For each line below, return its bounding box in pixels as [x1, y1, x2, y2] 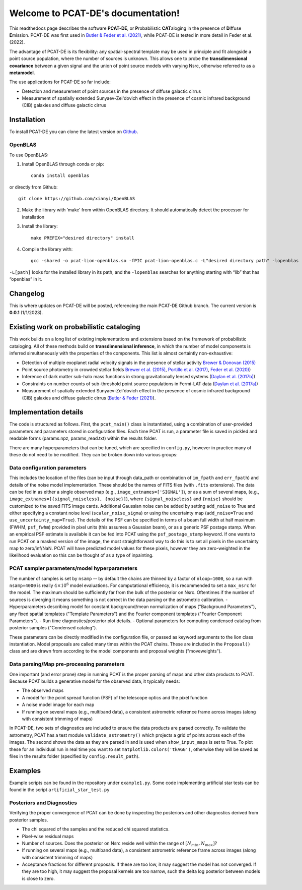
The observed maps [22, 687, 64, 693]
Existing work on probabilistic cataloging [9, 323, 140, 331]
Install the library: [22, 223, 58, 229]
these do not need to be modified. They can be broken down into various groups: [9, 451, 178, 457]
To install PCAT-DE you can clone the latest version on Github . [9, 129, 138, 135]
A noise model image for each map [22, 701, 95, 708]
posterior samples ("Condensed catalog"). [9, 625, 98, 631]
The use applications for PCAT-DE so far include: [9, 79, 111, 85]
